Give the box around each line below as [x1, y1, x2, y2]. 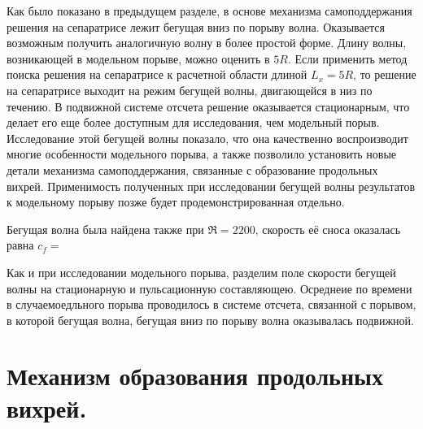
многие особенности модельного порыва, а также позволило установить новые [7, 145, 397, 162]
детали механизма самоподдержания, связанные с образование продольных [7, 161, 378, 178]
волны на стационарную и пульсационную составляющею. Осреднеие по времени [7, 279, 412, 297]
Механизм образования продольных [7, 359, 383, 392]
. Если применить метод [287, 50, 408, 67]
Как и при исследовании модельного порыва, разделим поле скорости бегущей [7, 263, 396, 280]
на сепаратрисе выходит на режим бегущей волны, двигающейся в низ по [7, 81, 373, 98]
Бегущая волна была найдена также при [7, 220, 204, 237]
